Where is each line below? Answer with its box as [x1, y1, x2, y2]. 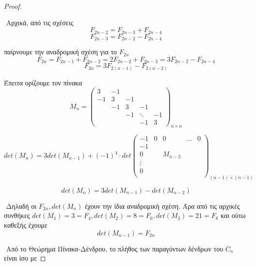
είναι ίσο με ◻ [4, 253, 46, 263]
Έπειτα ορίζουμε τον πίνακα [4, 77, 82, 87]
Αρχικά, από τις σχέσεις [6, 17, 73, 27]
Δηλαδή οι [6, 200, 37, 211]
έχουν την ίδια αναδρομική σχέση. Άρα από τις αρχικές [84, 200, 240, 211]
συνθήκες [4, 210, 30, 220]
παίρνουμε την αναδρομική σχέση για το [4, 47, 117, 57]
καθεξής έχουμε [4, 220, 48, 230]
